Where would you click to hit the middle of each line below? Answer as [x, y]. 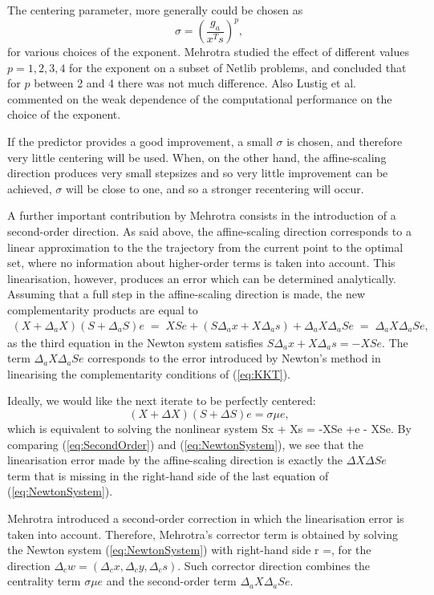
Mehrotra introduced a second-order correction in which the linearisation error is [206, 518]
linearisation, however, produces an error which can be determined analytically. [202, 278]
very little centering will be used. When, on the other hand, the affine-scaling [197, 157]
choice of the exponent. [64, 114]
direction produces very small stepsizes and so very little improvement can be [198, 173]
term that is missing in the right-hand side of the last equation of [168, 475]
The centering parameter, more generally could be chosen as [155, 10]
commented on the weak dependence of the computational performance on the [200, 98]
